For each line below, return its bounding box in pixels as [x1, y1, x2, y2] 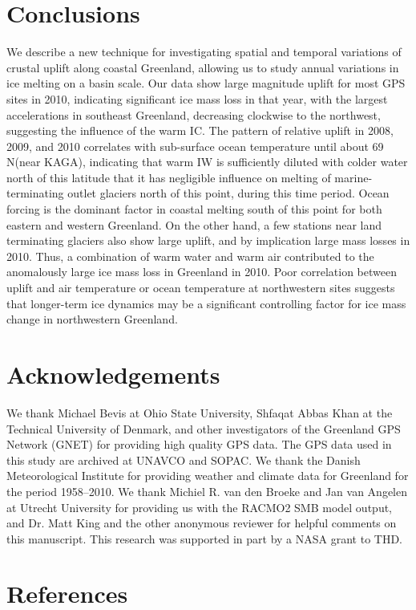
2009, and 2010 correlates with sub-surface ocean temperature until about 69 [6, 137, 384, 154]
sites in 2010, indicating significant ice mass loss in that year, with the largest [6, 90, 388, 107]
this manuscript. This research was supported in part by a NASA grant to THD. [6, 530, 403, 547]
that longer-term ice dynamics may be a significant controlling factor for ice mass [6, 295, 406, 311]
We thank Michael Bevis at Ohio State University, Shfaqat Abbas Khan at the [6, 404, 393, 421]
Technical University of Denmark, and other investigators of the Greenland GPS [6, 420, 401, 437]
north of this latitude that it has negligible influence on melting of [6, 169, 331, 185]
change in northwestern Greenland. [6, 311, 178, 327]
